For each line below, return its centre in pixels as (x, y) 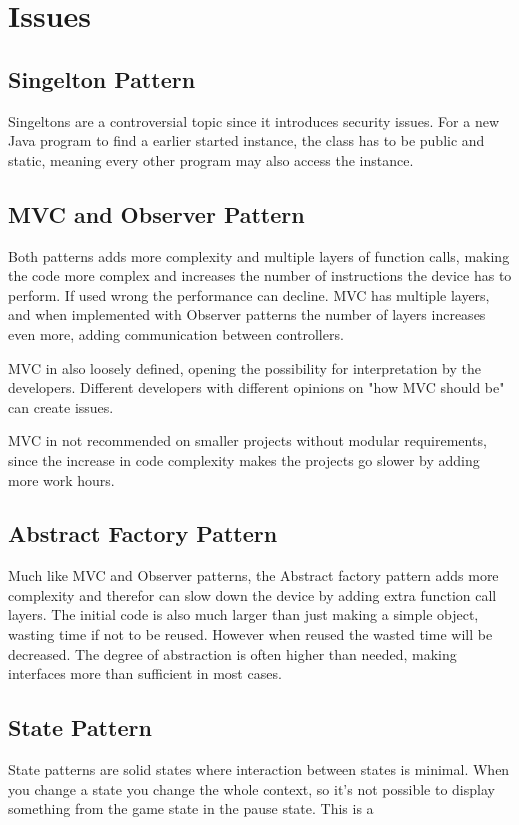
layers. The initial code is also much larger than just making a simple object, (243, 614)
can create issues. (61, 406)
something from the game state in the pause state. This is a (191, 808)
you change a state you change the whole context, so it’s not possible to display (251, 788)
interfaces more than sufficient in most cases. (145, 673)
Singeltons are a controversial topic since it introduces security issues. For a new (254, 120)
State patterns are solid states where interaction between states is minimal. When (259, 769)
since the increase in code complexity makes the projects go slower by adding (244, 459)
